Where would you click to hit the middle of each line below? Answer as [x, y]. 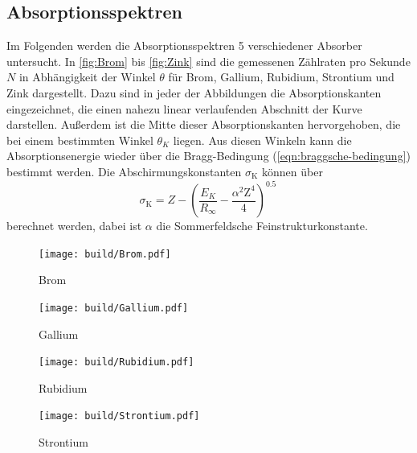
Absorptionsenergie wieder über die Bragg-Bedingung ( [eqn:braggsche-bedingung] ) [208, 156]
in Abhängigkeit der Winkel [87, 77]
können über [292, 171]
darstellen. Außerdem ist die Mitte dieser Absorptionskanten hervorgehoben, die [204, 124]
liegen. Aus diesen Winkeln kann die [262, 140]
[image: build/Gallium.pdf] [114, 308]
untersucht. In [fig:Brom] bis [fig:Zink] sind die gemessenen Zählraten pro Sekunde [208, 61]
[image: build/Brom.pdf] [105, 254]
